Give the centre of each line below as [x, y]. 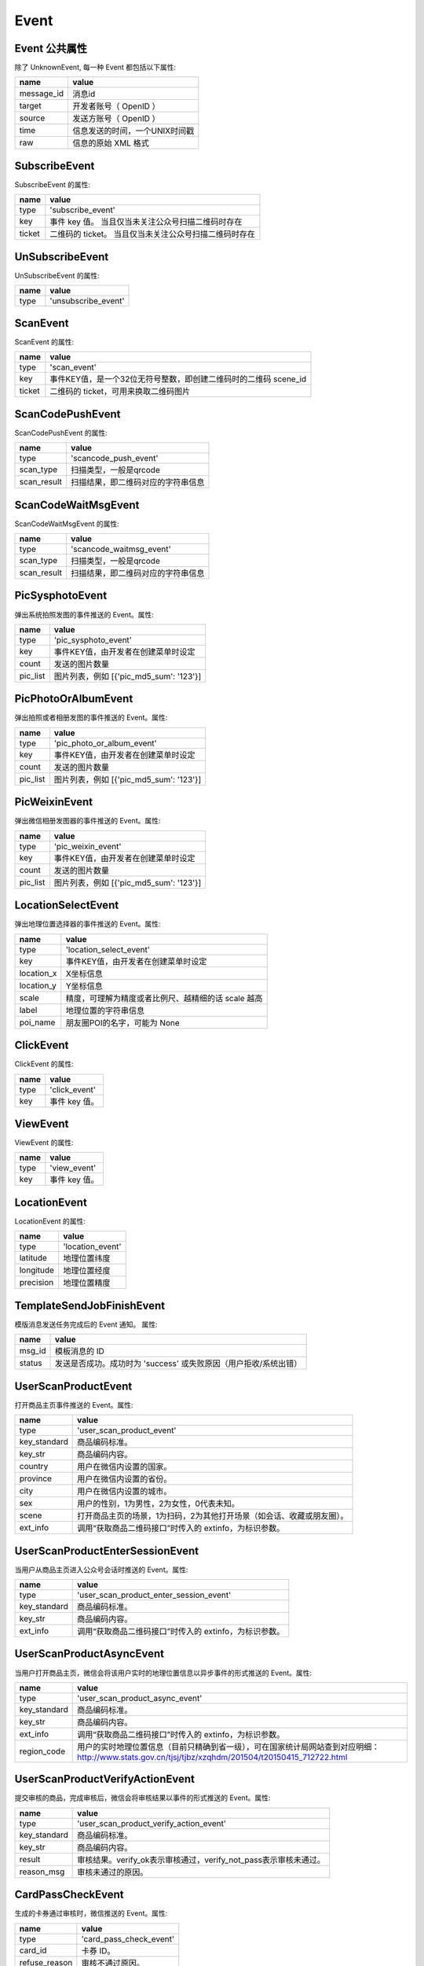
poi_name [37, 1022]
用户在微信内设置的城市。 [124, 1492]
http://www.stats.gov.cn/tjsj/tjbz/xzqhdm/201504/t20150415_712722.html [212, 1757]
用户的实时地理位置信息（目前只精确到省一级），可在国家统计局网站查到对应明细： [228, 1747]
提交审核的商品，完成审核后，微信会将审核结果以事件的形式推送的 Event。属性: [143, 1798]
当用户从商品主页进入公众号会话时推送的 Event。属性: [101, 1570]
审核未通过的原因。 [113, 1872]
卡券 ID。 [98, 1950]
